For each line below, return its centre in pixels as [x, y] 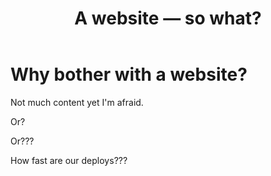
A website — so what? [168, 18]
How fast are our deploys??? [69, 160]
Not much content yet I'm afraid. [77, 102]
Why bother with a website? [129, 74]
